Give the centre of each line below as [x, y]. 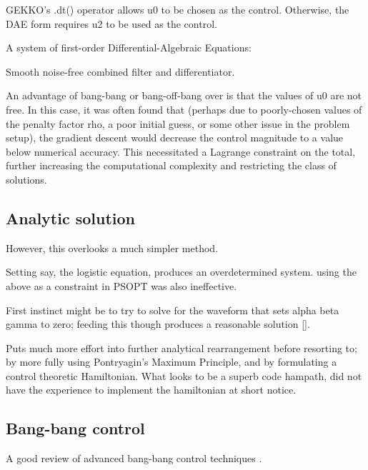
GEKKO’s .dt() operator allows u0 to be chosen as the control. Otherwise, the [178, 9]
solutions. [26, 179]
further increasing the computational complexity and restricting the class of [171, 165]
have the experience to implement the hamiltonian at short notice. [151, 390]
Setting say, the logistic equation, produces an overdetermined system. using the [181, 272]
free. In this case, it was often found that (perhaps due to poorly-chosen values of [184, 109]
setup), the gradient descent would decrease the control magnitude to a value [175, 137]
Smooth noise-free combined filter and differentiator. [120, 71]
